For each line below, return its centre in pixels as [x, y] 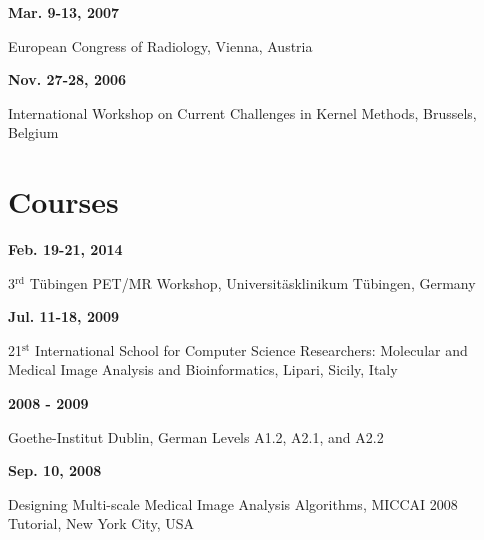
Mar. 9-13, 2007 [64, 12]
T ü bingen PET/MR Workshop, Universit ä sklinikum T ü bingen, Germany [252, 282]
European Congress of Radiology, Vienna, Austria [160, 45]
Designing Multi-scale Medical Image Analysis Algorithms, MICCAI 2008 [233, 503]
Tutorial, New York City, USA [101, 523]
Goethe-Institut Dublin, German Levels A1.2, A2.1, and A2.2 [196, 436]
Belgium [33, 132]
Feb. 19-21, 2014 [65, 249]
